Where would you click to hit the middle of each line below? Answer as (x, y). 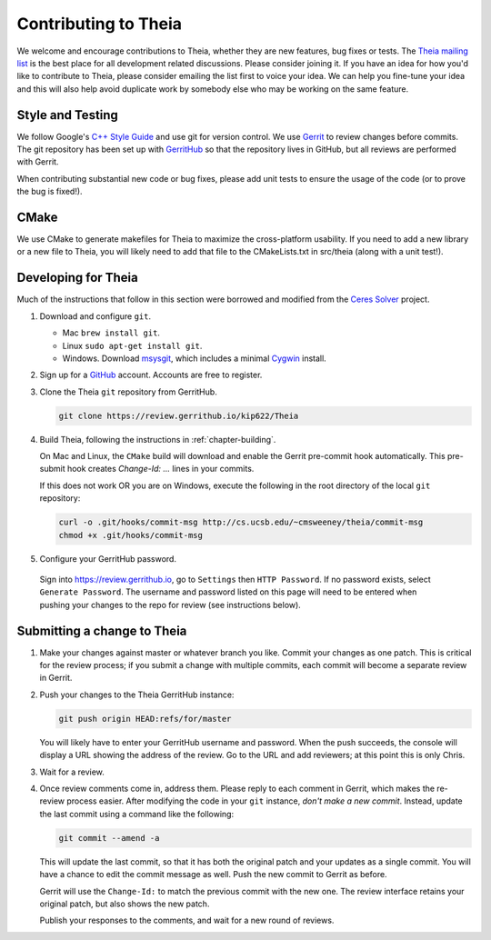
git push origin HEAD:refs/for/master (145, 719)
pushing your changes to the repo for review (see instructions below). (170, 605)
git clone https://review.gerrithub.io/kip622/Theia (179, 415)
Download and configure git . (95, 316)
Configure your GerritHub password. (108, 558)
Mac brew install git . (111, 333)
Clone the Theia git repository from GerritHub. (128, 392)
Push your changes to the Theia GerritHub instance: (137, 695)
